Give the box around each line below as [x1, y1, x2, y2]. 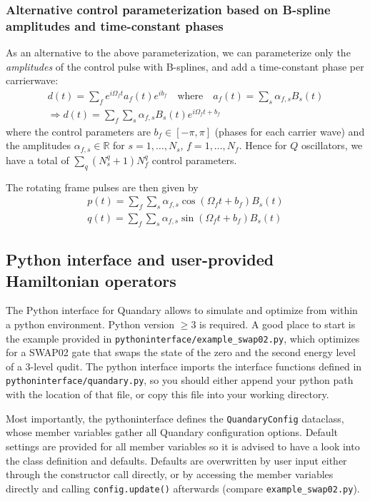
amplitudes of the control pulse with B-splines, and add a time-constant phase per [6, 59, 364, 74]
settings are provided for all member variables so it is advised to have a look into [6, 438, 360, 453]
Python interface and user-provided [6, 248, 274, 270]
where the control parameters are [6, 123, 151, 138]
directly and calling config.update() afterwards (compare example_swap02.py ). [6, 480, 360, 495]
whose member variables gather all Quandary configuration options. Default [6, 425, 338, 440]
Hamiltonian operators [6, 269, 176, 291]
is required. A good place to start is [199, 317, 356, 332]
